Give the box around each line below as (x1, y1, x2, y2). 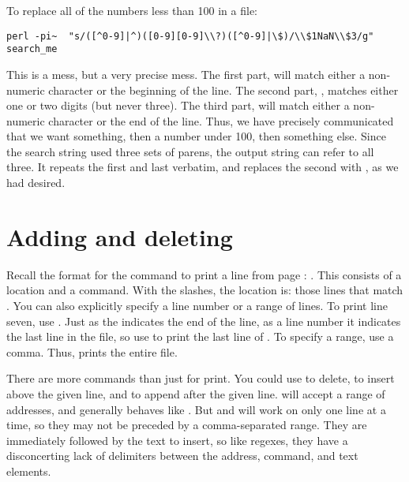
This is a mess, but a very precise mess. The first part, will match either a (6, 65, 366, 82)
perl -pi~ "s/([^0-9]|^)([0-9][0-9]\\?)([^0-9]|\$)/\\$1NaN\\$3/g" (6, 30, 374, 42)
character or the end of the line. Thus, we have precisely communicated (48, 112, 394, 129)
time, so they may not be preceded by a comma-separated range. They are (6, 417, 367, 433)
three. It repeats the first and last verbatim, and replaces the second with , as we (6, 159, 399, 175)
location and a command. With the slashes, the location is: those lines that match (6, 282, 403, 298)
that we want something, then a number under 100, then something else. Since (6, 128, 386, 144)
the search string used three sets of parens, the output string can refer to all (6, 143, 374, 159)
